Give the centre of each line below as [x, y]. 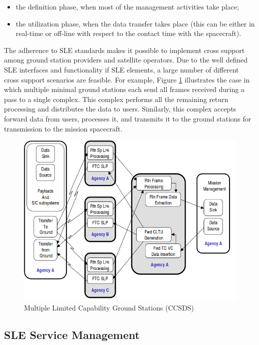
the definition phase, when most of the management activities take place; [127, 6]
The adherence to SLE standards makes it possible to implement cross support [125, 50]
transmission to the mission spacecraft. [63, 128]
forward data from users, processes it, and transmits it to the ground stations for [128, 118]
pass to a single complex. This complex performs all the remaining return [116, 99]
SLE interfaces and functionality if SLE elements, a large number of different [122, 69]
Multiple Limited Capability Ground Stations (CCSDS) [109, 307]
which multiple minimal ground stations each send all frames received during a [124, 89]
